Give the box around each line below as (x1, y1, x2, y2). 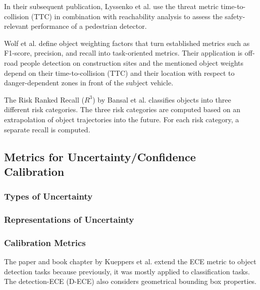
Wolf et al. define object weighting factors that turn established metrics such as (4, 37, 250, 48)
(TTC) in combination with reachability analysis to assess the (31, 11, 223, 21)
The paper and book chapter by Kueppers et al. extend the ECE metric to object (4, 256, 256, 267)
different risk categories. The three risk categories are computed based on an (4, 104, 241, 115)
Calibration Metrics (4, 236, 86, 249)
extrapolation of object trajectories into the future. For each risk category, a (4, 114, 239, 124)
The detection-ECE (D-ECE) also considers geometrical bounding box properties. (4, 276, 257, 286)
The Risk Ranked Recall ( (4, 94, 84, 105)
